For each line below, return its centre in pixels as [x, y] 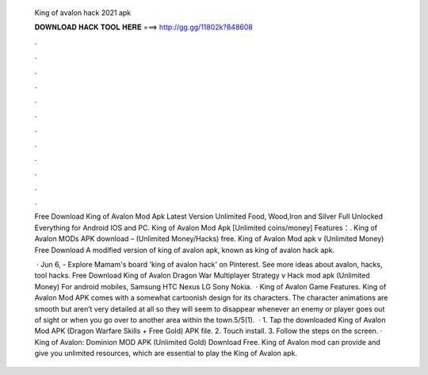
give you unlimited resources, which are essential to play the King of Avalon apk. [166, 354]
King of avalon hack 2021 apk [83, 13]
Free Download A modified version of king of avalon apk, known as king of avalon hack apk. [185, 250]
